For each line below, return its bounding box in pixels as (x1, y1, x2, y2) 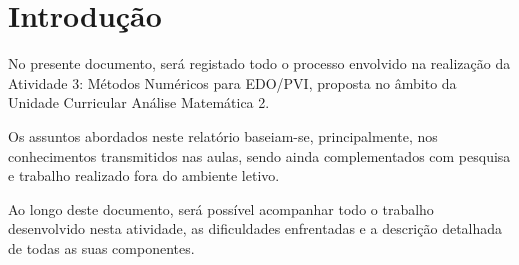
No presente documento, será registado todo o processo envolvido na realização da (8, 53, 511, 74)
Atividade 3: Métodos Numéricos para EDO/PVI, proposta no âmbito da (8, 72, 457, 93)
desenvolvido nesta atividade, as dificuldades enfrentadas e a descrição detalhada (8, 218, 503, 239)
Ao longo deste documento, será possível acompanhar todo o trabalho (8, 198, 434, 219)
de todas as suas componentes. (8, 237, 195, 258)
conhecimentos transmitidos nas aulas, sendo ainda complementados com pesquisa (8, 145, 511, 166)
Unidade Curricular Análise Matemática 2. (8, 92, 270, 113)
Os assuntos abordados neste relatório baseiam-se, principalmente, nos (8, 125, 438, 146)
